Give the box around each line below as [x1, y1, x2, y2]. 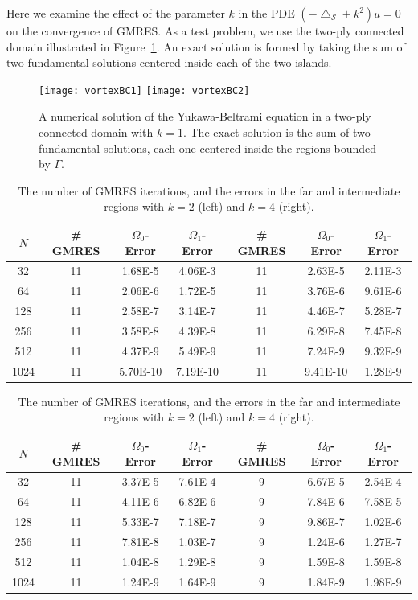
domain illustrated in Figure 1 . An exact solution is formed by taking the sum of [6, 38, 406, 55]
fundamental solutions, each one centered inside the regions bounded [39, 139, 377, 156]
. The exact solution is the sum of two [182, 124, 371, 141]
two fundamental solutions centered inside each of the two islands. [6, 54, 332, 71]
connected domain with [39, 124, 154, 141]
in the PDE [238, 5, 295, 21]
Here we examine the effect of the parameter [6, 5, 225, 21]
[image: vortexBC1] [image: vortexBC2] [39, 84, 250, 97]
